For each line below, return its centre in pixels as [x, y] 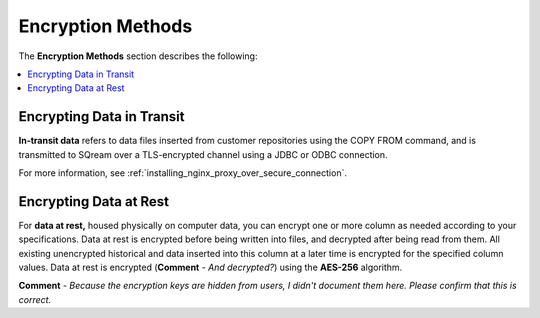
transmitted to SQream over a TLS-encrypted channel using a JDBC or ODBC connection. [203, 154]
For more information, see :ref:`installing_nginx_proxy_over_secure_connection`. [182, 173]
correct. [35, 299]
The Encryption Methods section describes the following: [138, 56]
